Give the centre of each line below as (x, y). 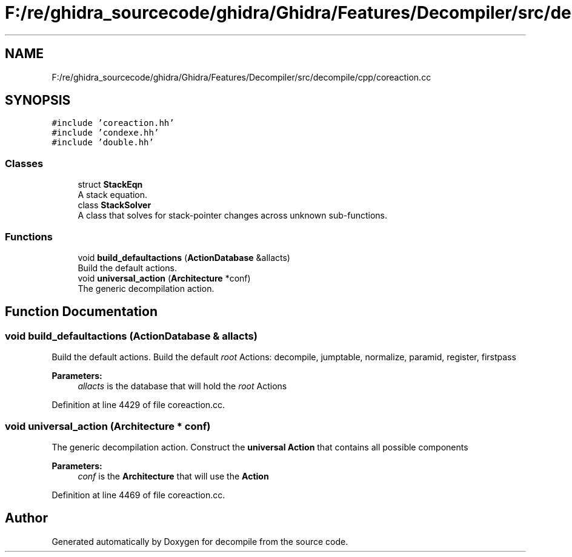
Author (26, 518)
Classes (24, 163)
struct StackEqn (110, 185)
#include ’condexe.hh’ (105, 133)
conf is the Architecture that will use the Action (173, 476)
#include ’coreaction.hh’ (113, 123)
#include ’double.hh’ (103, 143)
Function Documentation (81, 312)
